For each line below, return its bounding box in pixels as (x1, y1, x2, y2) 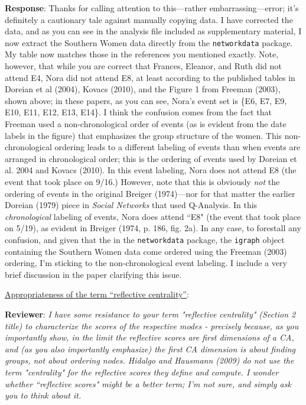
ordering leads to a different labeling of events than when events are (54, 141, 301, 153)
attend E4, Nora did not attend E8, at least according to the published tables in (5, 71, 295, 83)
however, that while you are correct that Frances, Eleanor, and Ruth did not (5, 60, 282, 72)
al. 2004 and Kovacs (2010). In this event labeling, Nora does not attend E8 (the (5, 164, 297, 176)
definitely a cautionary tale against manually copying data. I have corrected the (5, 13, 293, 25)
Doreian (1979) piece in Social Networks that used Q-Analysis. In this (5, 199, 258, 211)
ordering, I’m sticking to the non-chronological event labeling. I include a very (5, 257, 287, 269)
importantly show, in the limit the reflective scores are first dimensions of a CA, (5, 331, 294, 344)
